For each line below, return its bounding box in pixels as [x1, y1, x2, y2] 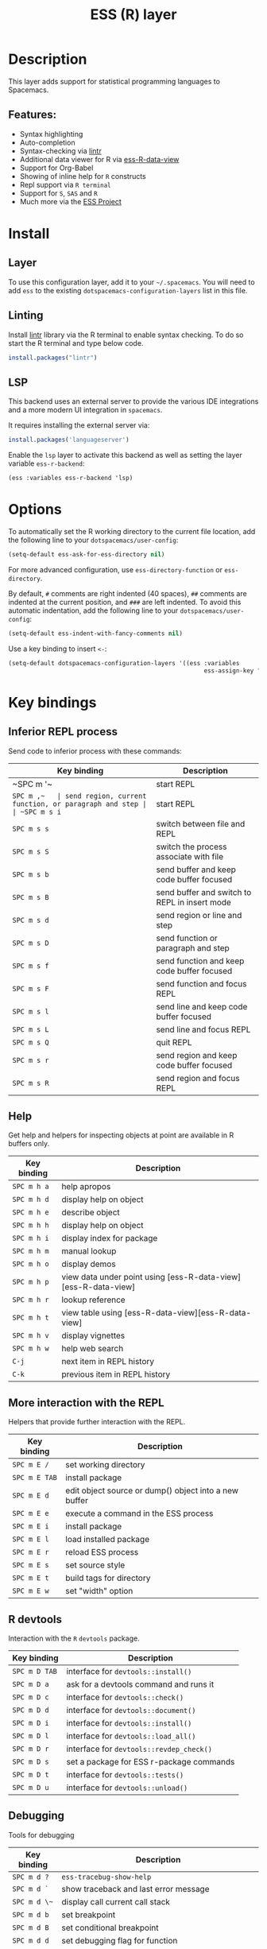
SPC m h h [12, 1221, 49, 1230]
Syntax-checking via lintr [19, 145, 102, 156]
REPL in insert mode [156, 897, 232, 908]
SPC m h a [12, 1182, 49, 1191]
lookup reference [61, 1294, 126, 1305]
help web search [61, 1343, 124, 1354]
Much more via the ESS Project [19, 196, 122, 206]
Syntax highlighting [19, 129, 83, 138]
